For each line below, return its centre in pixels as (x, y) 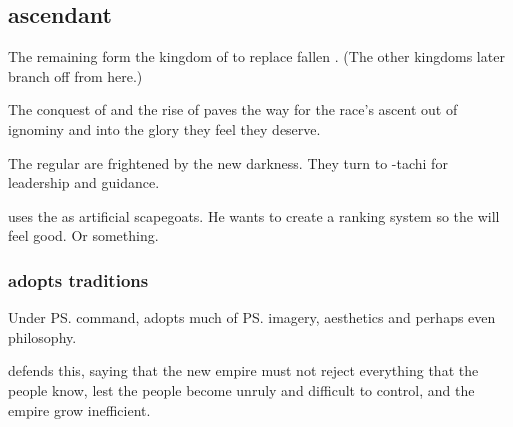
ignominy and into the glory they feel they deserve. (164, 128)
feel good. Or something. (83, 235)
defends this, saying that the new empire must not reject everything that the (243, 370)
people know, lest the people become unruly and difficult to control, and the (241, 389)
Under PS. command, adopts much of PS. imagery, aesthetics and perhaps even (252, 317)
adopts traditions (78, 279)
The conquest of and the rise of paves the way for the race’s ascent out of (233, 109)
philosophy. (42, 336)
